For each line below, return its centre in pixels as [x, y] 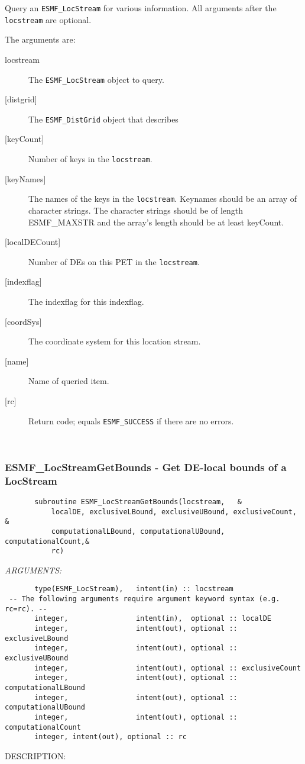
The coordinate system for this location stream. [115, 341]
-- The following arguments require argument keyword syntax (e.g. [145, 599]
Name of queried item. [69, 381]
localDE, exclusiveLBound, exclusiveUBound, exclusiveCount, [174, 512]
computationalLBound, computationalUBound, [138, 531]
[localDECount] [33, 242]
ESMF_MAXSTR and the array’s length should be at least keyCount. [156, 222]
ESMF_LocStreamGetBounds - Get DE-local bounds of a [146, 467]
